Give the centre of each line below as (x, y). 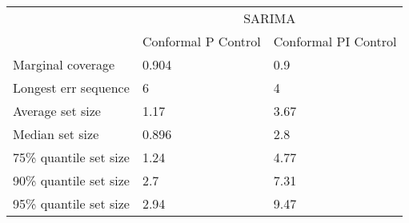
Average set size (57, 111)
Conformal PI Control (335, 41)
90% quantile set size (71, 180)
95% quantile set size (71, 203)
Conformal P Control (201, 41)
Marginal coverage (64, 64)
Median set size (56, 134)
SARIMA (270, 18)
